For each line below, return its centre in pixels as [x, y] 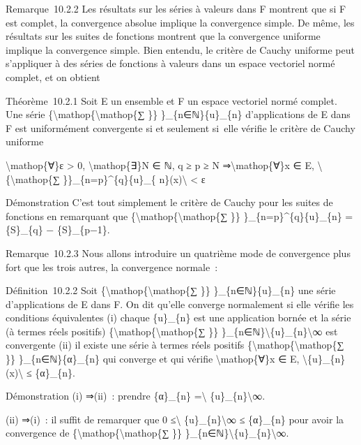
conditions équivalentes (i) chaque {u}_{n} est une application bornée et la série [178, 318]
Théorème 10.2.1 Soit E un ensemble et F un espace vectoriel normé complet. [171, 100]
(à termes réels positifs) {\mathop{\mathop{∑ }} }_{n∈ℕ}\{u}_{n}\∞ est [172, 331]
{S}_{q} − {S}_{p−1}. [58, 229]
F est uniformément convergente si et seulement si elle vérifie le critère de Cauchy [180, 127]
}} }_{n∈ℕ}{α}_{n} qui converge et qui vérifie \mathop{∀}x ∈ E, [153, 359]
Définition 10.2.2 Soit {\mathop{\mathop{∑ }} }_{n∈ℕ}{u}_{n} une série [171, 290]
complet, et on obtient [53, 76]
